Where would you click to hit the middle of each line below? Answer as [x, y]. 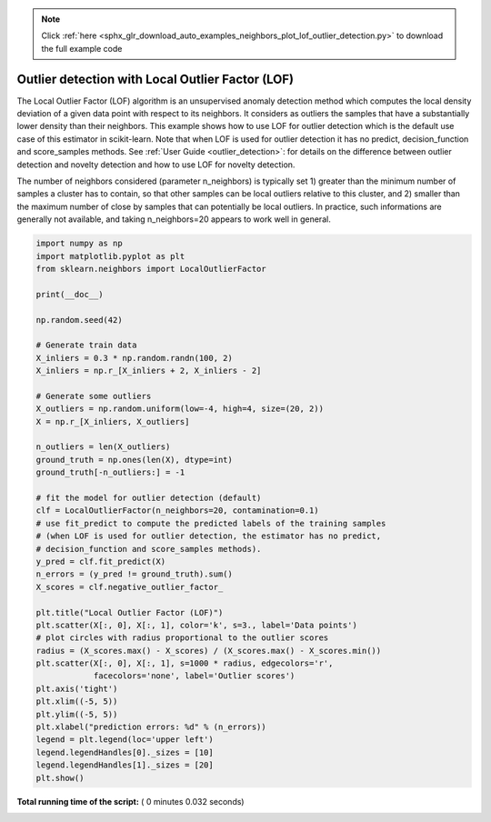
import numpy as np [79, 244]
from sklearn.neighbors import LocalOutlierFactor [151, 269]
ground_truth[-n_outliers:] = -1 [110, 472]
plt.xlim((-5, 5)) [77, 702]
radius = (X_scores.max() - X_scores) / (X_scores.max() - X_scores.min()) [209, 651]
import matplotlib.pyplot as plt [110, 256]
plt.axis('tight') [77, 688]
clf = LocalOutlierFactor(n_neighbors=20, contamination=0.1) [177, 511]
